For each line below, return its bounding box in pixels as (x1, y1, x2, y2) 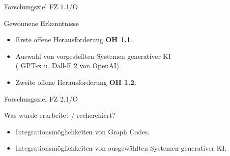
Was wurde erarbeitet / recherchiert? (4, 110, 115, 120)
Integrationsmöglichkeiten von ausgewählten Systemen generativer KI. (15, 143, 227, 153)
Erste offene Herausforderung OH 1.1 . (15, 34, 133, 45)
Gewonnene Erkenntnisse (4, 18, 79, 28)
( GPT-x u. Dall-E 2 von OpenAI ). (15, 60, 121, 71)
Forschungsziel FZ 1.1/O (4, 1, 78, 11)
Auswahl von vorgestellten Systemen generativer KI (15, 51, 171, 61)
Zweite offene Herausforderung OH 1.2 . (15, 77, 137, 87)
